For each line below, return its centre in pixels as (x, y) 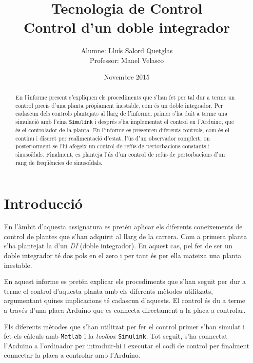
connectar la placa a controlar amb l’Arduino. (72, 355)
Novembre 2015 (127, 76)
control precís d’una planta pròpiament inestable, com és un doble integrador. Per (119, 105)
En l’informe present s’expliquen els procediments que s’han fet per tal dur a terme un (125, 97)
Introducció (43, 203)
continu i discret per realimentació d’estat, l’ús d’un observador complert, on (113, 138)
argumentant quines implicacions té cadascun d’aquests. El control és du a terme (125, 300)
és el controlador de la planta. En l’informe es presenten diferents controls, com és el (122, 130)
